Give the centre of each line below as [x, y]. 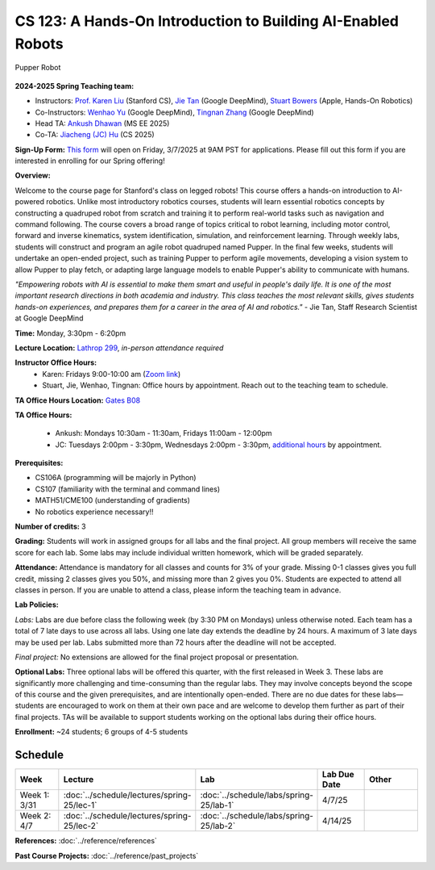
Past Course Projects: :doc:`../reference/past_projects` [107, 855]
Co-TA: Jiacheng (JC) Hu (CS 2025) [95, 135]
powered [29, 202]
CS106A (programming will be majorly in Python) [116, 478]
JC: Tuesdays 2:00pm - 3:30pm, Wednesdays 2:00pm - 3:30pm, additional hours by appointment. [219, 445]
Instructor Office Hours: [56, 362]
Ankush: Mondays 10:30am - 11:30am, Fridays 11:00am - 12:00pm [164, 433]
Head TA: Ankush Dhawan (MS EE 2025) [102, 123]
